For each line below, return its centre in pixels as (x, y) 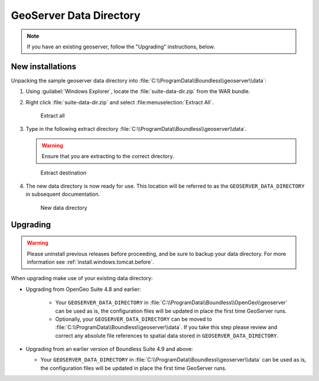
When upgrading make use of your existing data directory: (82, 278)
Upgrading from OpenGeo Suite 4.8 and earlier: (83, 289)
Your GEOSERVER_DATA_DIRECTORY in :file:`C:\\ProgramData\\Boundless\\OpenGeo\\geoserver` (171, 303)
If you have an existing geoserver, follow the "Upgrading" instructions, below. (121, 47)
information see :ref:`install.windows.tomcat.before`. (91, 262)
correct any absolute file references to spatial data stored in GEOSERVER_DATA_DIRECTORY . (167, 336)
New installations (44, 66)
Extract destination (64, 173)
